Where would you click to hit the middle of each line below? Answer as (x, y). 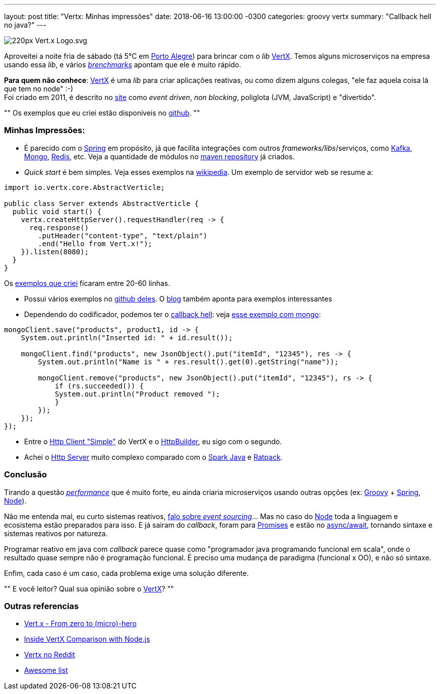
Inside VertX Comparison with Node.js (87, 639)
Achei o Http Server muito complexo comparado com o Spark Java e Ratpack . (153, 457)
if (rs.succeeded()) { (99, 386)
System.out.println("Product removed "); (137, 394)
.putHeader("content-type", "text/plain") (123, 235)
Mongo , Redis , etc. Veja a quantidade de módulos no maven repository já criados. (159, 156)
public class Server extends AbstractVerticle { (101, 203)
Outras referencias (41, 606)
